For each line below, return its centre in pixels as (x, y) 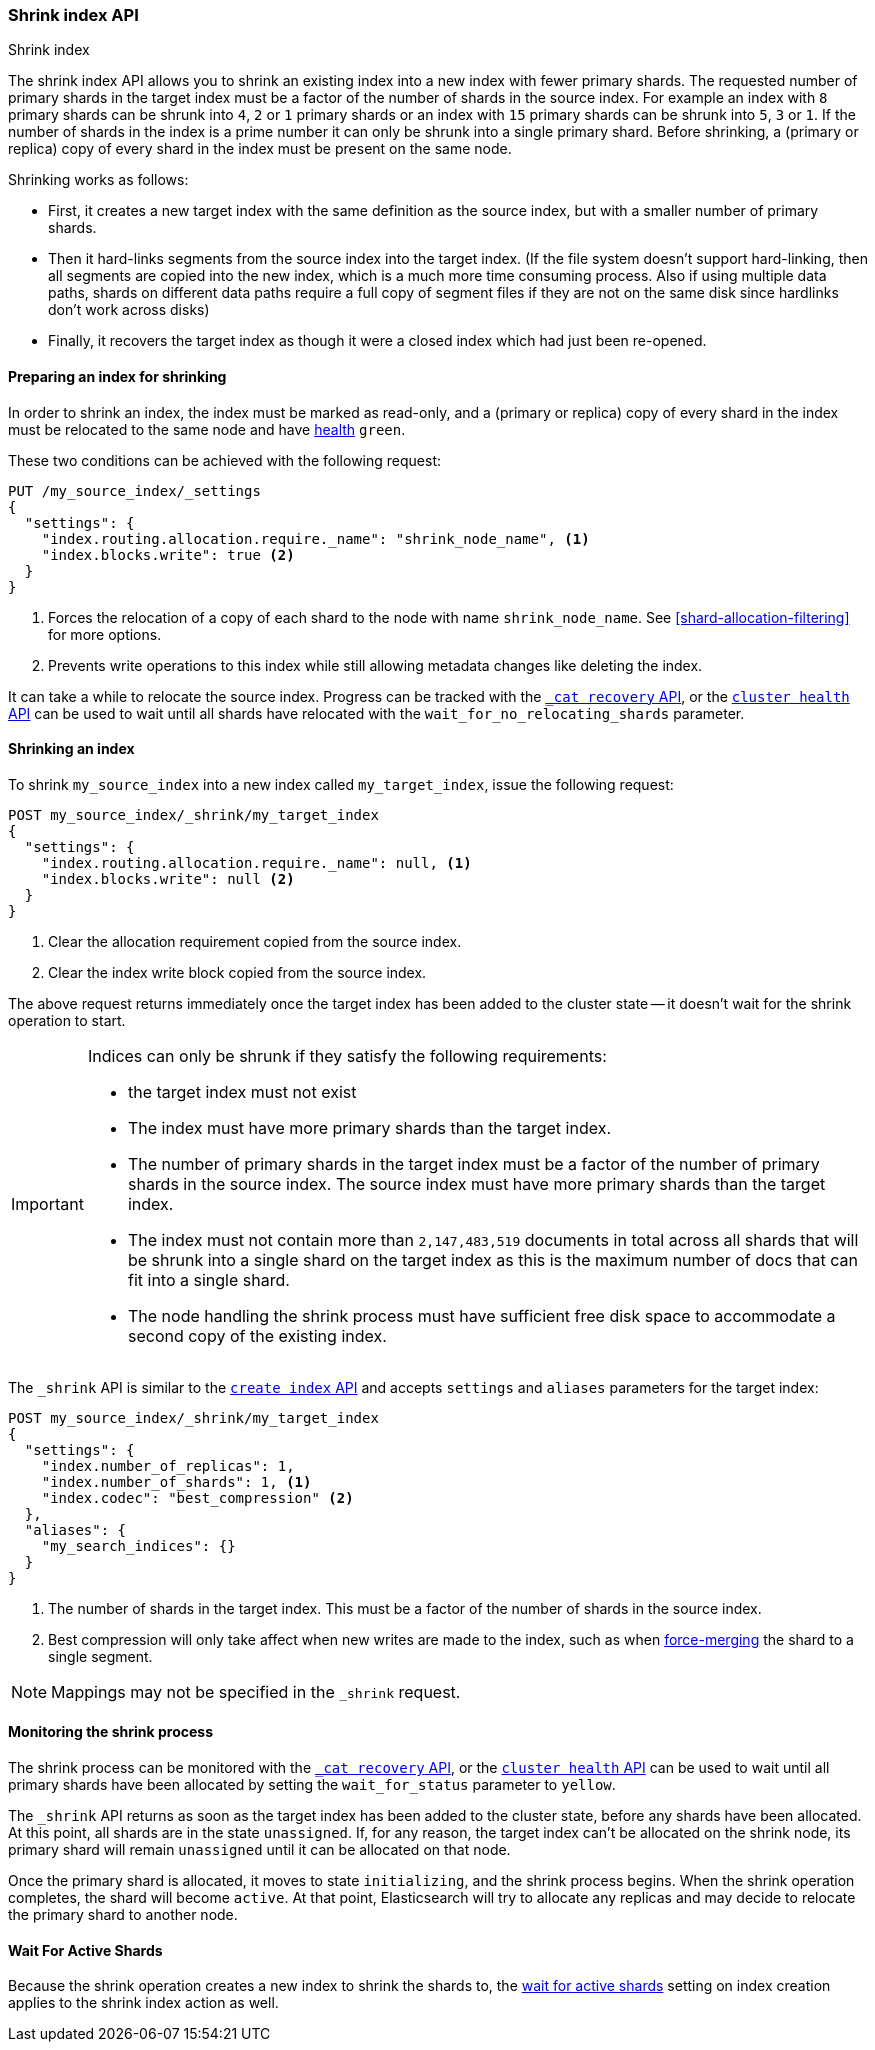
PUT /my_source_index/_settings (134, 490)
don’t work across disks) (129, 310)
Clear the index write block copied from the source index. (237, 972)
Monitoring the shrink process (110, 1732)
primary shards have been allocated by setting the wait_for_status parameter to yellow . (312, 1785)
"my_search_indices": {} (138, 1545)
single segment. (100, 1656)
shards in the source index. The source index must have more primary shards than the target (476, 1183)
